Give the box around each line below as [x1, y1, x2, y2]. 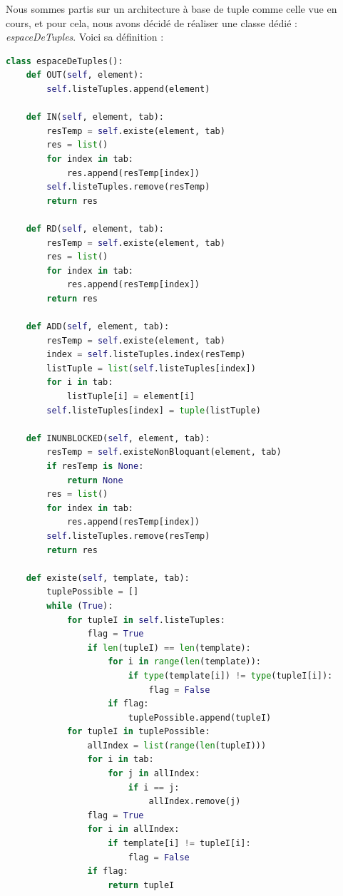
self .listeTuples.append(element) [46, 83, 210, 94]
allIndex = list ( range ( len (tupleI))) [87, 740, 267, 751]
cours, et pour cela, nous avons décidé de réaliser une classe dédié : [6, 15, 297, 30]
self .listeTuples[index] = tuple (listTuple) [46, 405, 261, 416]
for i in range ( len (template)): [108, 656, 262, 667]
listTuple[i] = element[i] [66, 391, 195, 402]
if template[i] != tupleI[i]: [108, 838, 251, 849]
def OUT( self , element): [26, 70, 144, 81]
